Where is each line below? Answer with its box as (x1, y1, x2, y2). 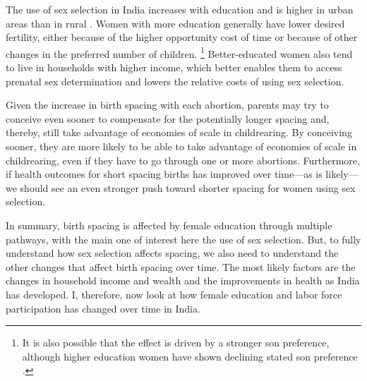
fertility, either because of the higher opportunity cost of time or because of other (6, 30, 358, 44)
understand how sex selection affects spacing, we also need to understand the (6, 246, 339, 260)
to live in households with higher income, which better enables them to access (6, 60, 342, 75)
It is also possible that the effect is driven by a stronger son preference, (22, 335, 330, 350)
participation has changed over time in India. (6, 301, 200, 315)
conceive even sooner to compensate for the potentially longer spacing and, (6, 111, 330, 126)
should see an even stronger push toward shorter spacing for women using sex (20, 180, 356, 195)
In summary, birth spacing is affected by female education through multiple (6, 217, 332, 232)
